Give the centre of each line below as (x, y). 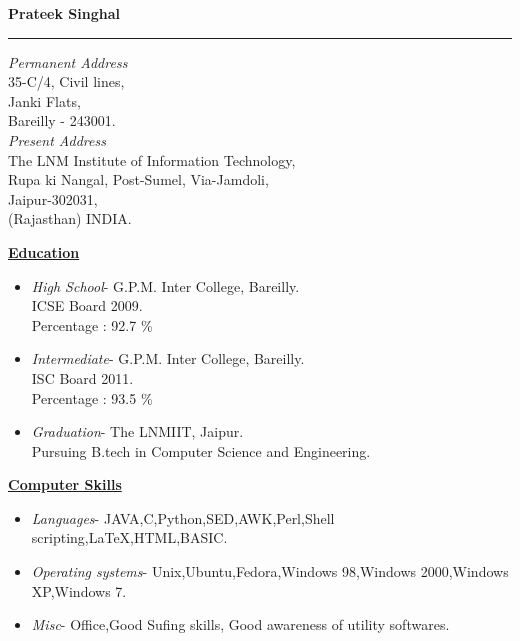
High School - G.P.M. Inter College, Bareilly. (165, 285)
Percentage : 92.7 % (92, 324)
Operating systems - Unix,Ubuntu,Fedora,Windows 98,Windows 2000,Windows (270, 571)
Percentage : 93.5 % (92, 397)
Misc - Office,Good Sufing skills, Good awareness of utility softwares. (240, 624)
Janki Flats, (44, 100)
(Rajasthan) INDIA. (70, 218)
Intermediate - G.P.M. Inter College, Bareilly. (168, 358)
